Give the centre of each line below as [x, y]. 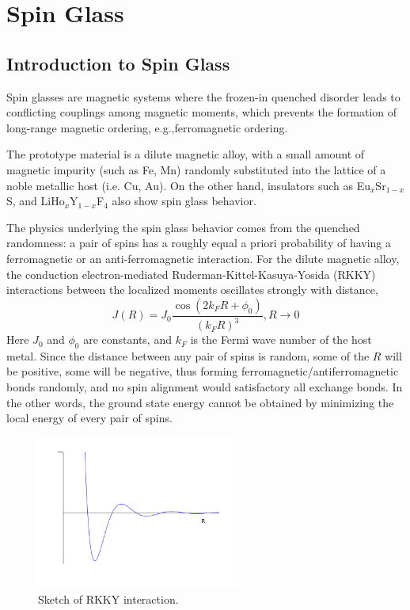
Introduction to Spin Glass [118, 63]
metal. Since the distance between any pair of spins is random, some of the [188, 355]
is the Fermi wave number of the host [281, 339]
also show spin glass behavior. [184, 201]
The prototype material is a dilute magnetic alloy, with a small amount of [186, 154]
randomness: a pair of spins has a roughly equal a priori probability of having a [199, 243]
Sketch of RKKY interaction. [108, 599]
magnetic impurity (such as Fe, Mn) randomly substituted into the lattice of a [196, 169]
